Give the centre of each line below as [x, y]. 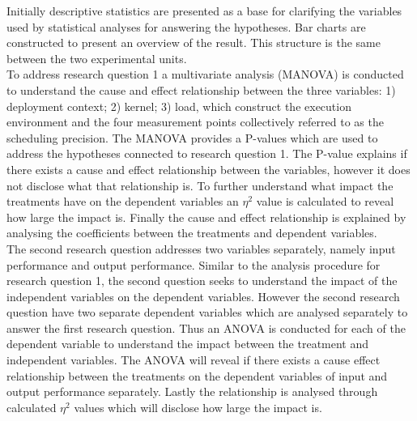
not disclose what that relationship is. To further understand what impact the [200, 185]
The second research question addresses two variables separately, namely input [201, 248]
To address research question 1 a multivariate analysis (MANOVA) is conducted [205, 74]
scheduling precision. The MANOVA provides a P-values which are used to [192, 137]
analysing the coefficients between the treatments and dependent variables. [192, 233]
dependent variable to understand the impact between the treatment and [188, 344]
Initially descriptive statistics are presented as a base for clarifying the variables [204, 11]
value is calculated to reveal [325, 201]
